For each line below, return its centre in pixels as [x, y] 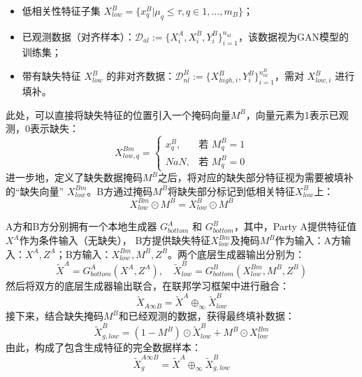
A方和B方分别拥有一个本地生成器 [81, 226]
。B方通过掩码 [120, 191]
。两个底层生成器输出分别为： [237, 254]
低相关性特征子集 [61, 10]
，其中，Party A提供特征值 [295, 226]
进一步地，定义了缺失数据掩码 [74, 177]
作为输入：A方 [308, 240]
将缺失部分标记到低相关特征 [232, 191]
